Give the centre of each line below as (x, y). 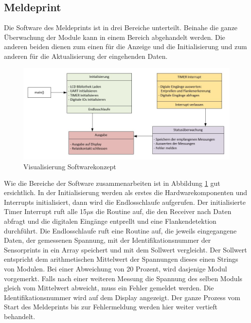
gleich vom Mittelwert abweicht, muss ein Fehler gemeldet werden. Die (109, 288)
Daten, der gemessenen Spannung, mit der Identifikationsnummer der (108, 240)
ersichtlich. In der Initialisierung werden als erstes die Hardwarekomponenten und (125, 192)
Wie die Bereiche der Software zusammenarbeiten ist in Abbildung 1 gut (112, 183)
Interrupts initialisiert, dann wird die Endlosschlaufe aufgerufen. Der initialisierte (125, 202)
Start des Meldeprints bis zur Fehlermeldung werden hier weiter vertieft (111, 307)
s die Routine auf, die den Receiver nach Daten (161, 211)
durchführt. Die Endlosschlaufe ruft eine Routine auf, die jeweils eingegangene (120, 230)
